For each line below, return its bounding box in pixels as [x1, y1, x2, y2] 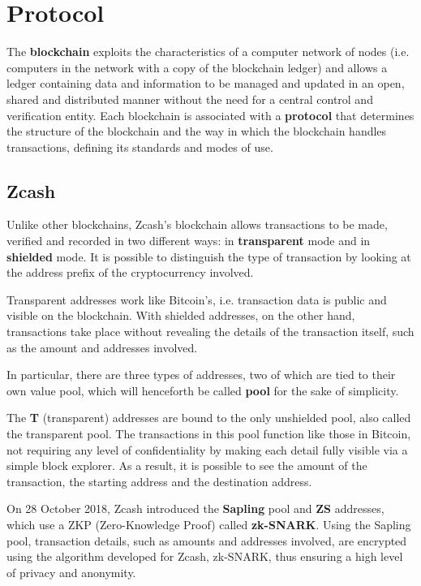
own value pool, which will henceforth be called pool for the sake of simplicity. [6, 381, 399, 399]
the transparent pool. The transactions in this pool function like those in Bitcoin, [6, 425, 411, 442]
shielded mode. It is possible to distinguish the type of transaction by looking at [6, 248, 411, 265]
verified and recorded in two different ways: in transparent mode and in [6, 232, 371, 249]
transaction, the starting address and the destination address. [6, 472, 312, 489]
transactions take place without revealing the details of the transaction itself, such [6, 323, 415, 340]
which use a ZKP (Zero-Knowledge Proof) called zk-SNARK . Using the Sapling [6, 515, 411, 532]
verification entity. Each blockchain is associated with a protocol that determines [6, 106, 415, 123]
